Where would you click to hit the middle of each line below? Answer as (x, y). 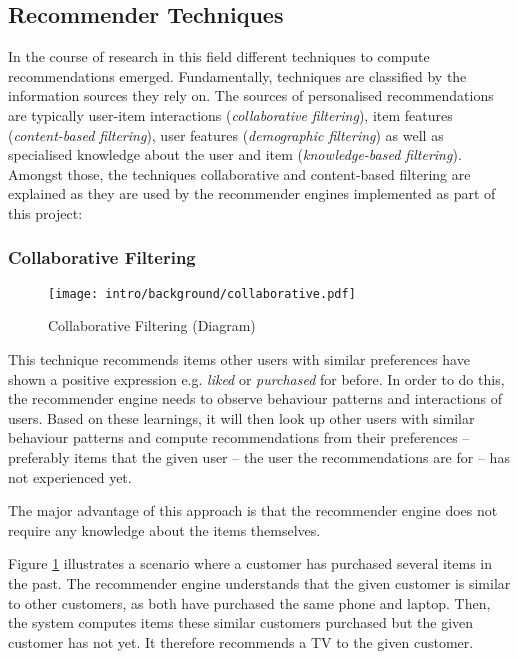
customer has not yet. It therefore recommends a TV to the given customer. (241, 641)
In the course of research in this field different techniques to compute (219, 56)
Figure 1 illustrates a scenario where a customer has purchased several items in (250, 563)
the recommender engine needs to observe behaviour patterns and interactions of (255, 398)
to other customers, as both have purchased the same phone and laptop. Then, (249, 602)
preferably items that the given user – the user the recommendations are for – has (259, 456)
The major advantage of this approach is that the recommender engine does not (253, 510)
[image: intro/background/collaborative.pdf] (202, 293)
